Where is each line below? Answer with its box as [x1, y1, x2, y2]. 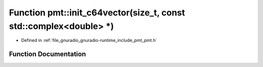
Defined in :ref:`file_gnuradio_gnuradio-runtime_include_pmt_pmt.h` [21, 38, 157, 43]
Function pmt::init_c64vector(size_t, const [9, 7, 185, 18]
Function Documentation [9, 50, 86, 58]
